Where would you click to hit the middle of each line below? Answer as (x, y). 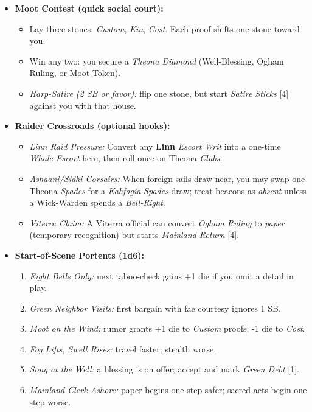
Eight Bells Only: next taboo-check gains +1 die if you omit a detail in (161, 275)
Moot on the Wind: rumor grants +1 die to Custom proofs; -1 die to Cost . (167, 328)
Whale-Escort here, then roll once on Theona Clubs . (126, 158)
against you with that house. (83, 105)
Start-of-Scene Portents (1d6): (79, 255)
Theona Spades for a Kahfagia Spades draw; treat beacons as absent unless (168, 190)
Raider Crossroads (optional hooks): (92, 126)
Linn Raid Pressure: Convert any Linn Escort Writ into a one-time (155, 146)
